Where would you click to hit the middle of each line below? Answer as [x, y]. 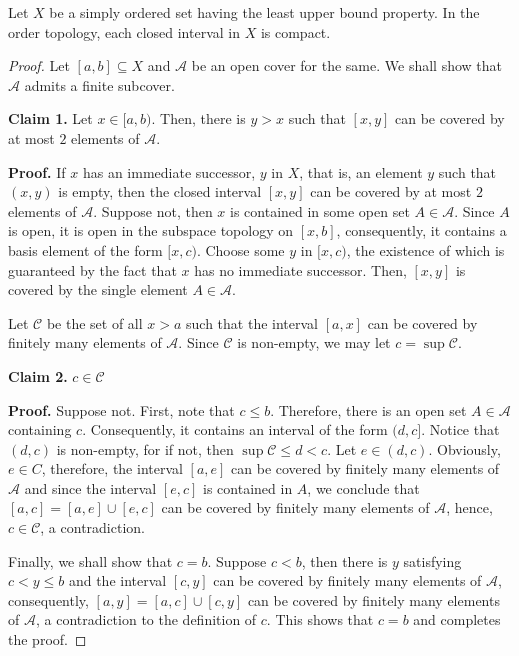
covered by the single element [98, 289]
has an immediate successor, [169, 171]
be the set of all [94, 322]
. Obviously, [464, 448]
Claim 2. [38, 375]
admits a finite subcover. [99, 84]
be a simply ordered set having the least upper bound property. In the [264, 12]
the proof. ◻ [47, 639]
